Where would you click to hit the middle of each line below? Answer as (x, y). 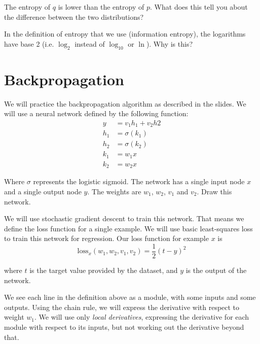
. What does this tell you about (199, 7)
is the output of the (216, 270)
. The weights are (114, 191)
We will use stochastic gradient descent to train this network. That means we (124, 218)
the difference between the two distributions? (74, 16)
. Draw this (214, 191)
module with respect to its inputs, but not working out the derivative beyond (124, 327)
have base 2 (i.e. (29, 43)
